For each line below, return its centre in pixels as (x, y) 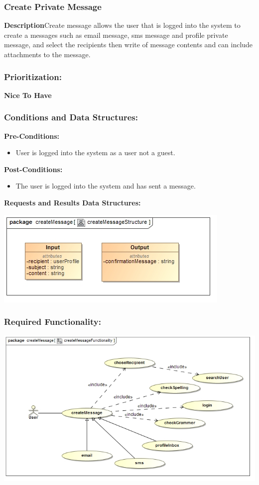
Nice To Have (28, 95)
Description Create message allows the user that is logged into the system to (122, 25)
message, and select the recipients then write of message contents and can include (129, 45)
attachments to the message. (47, 54)
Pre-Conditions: (32, 136)
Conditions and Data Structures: (71, 117)
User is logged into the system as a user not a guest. (95, 152)
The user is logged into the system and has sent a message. (106, 186)
